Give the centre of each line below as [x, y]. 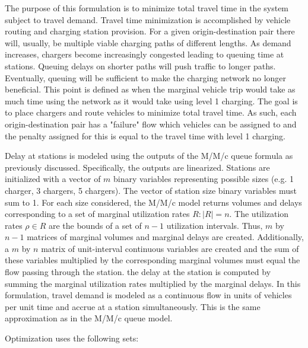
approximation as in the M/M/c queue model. [89, 318]
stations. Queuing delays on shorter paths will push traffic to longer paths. [140, 66]
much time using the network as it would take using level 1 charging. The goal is [151, 100]
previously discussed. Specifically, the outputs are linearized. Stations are [137, 167]
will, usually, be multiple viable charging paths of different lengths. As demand [148, 42]
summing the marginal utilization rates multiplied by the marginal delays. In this [153, 283]
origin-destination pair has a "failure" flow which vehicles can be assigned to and [151, 124]
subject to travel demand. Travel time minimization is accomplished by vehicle [148, 19]
